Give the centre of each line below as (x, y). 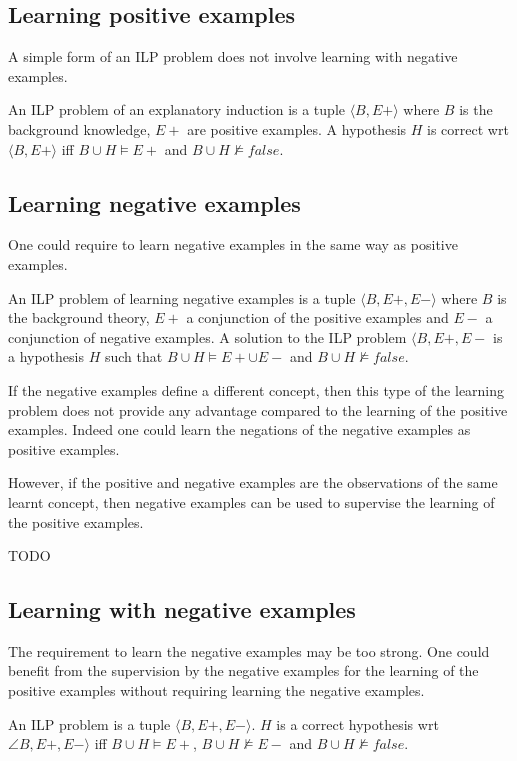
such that (133, 356)
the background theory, (79, 317)
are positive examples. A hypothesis (297, 128)
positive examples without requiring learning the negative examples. (216, 690)
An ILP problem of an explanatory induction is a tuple (176, 109)
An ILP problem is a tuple (89, 723)
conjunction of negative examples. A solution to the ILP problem (207, 336)
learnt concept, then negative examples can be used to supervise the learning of (251, 501)
